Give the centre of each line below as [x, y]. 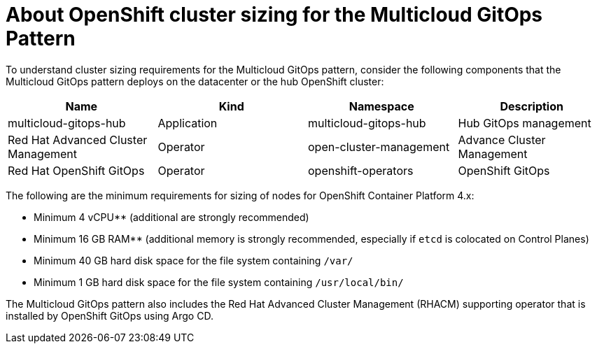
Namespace [381, 106]
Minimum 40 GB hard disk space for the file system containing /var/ [194, 260]
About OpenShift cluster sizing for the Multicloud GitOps [274, 15]
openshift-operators [361, 170]
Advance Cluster [502, 140]
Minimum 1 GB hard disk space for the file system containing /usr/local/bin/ [219, 282]
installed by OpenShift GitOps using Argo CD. [110, 315]
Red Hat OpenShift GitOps [76, 170]
